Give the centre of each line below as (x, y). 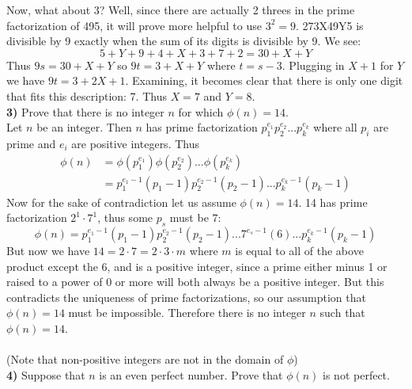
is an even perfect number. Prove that (191, 374)
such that (342, 313)
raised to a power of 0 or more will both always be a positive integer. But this (195, 282)
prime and (31, 143)
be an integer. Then (84, 127)
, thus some (125, 217)
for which (201, 111)
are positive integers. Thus (135, 143)
